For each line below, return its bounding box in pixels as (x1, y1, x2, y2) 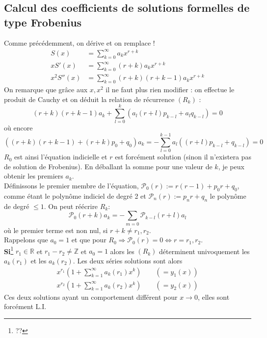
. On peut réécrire (44, 201, 98, 211)
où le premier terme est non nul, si (4, 225, 108, 235)
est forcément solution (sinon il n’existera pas (115, 152, 251, 162)
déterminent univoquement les (159, 246, 250, 256)
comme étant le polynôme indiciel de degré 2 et (4, 190, 146, 201)
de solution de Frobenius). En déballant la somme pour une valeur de (4, 161, 213, 171)
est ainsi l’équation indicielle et (14, 152, 107, 162)
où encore (4, 123, 33, 133)
